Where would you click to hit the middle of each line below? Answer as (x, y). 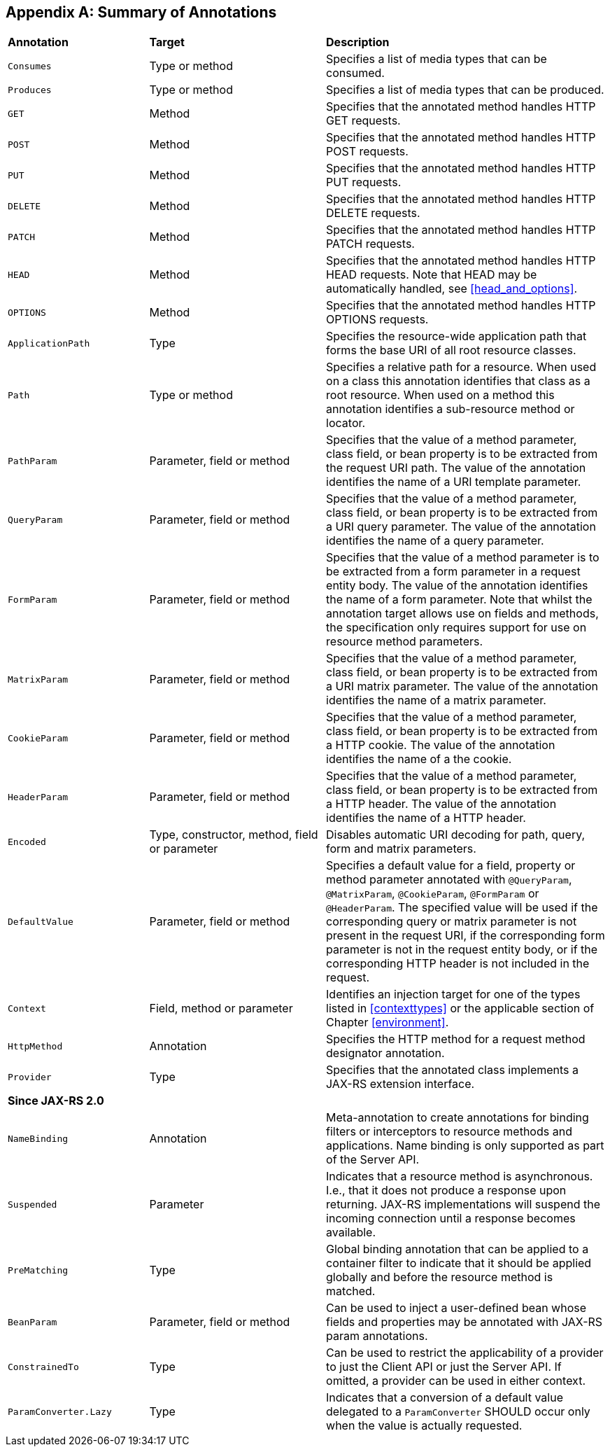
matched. (351, 1291)
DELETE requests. (373, 213)
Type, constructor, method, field (234, 835)
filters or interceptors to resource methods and (449, 1132)
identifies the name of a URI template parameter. (454, 482)
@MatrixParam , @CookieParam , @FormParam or (433, 894)
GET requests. (363, 121)
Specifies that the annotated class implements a (453, 1070)
